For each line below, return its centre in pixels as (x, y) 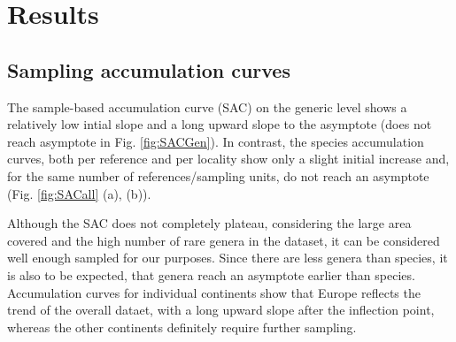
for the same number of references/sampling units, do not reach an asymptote (218, 175)
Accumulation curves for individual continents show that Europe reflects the (214, 292)
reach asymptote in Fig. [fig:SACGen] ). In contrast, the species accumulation (216, 141)
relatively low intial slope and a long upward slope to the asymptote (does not (220, 124)
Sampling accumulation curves (149, 69)
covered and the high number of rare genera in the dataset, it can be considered (224, 240)
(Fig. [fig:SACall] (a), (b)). (79, 193)
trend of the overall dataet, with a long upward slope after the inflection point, (221, 310)
